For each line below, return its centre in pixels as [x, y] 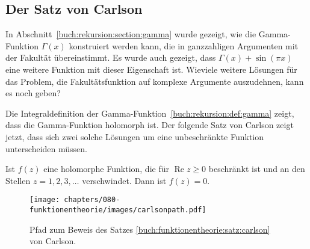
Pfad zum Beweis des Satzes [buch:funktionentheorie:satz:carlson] [150, 229]
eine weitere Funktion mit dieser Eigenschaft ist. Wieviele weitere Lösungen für [151, 69]
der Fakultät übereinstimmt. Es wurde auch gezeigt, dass [111, 57]
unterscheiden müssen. [46, 148]
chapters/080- [92, 200]
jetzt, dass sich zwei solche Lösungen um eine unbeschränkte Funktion [135, 136]
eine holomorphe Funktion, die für [106, 169]
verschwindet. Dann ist [124, 180]
